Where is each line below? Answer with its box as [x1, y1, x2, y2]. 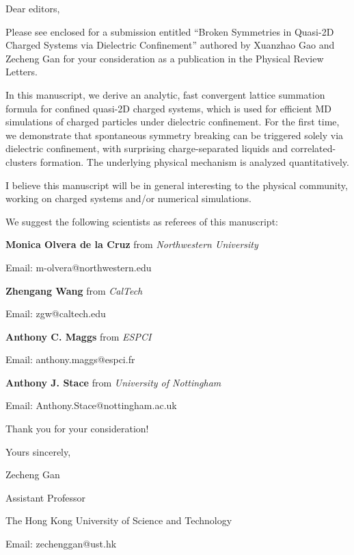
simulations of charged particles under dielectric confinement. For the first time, [5, 114, 340, 129]
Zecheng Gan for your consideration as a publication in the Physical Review [5, 51, 324, 65]
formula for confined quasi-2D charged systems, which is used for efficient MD [5, 101, 331, 115]
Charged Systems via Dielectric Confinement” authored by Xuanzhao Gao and [5, 38, 335, 52]
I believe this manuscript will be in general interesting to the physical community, [5, 177, 348, 192]
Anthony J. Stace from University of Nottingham [5, 375, 221, 389]
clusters [5, 154, 38, 169]
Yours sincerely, [5, 444, 71, 458]
